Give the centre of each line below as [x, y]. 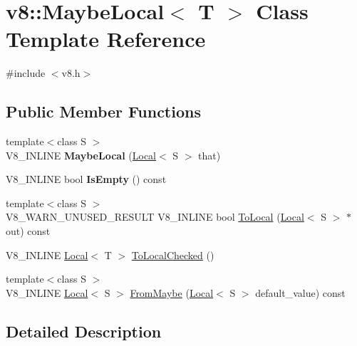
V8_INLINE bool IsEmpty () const [86, 179]
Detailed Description [84, 331]
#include [26, 73]
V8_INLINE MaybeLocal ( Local [81, 155]
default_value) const [300, 292]
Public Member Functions [103, 111]
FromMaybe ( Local [172, 292]
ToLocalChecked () [173, 255]
